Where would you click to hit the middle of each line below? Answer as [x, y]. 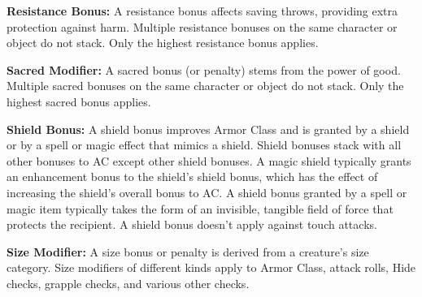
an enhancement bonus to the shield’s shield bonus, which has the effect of [192, 176]
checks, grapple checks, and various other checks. [128, 283]
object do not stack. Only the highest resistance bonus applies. [163, 43]
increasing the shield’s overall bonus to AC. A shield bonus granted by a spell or [207, 192]
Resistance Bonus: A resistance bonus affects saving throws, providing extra [202, 11]
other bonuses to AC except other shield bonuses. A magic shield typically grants [209, 160]
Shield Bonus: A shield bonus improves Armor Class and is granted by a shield [208, 129]
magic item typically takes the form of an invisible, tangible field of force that [200, 208]
